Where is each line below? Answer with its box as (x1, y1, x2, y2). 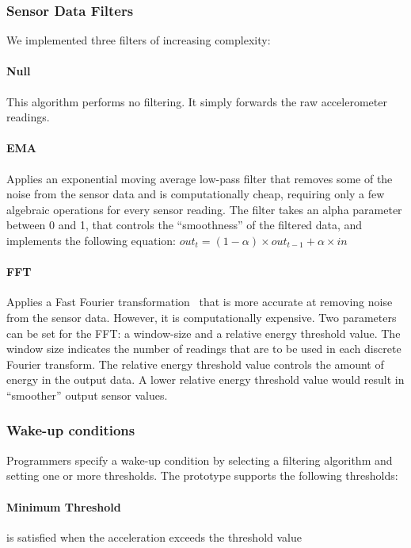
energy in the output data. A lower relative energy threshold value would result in (6, 371, 405, 388)
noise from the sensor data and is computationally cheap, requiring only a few (6, 186, 385, 202)
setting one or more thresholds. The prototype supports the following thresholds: (6, 467, 398, 484)
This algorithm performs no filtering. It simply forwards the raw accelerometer (6, 93, 387, 109)
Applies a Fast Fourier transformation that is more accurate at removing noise (6, 293, 393, 310)
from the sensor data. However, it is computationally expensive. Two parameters (6, 308, 397, 325)
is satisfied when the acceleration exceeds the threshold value (6, 528, 302, 545)
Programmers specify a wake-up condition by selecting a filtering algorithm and (6, 451, 393, 468)
